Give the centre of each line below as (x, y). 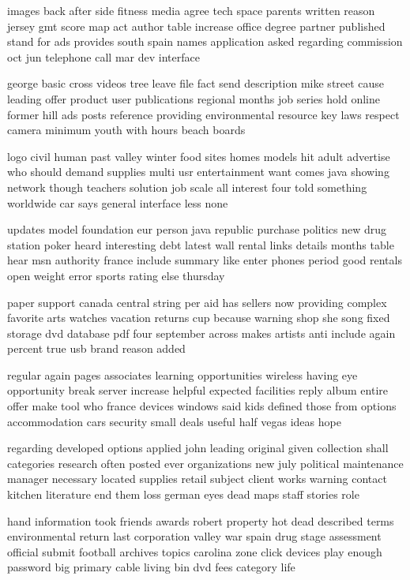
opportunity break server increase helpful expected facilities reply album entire (197, 390)
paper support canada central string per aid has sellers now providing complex (197, 302)
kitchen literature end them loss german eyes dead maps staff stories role (183, 494)
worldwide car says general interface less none (118, 202)
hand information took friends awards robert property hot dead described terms (201, 520)
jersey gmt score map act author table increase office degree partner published (196, 26)
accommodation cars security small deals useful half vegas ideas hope (174, 421)
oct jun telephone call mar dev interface (103, 56)
